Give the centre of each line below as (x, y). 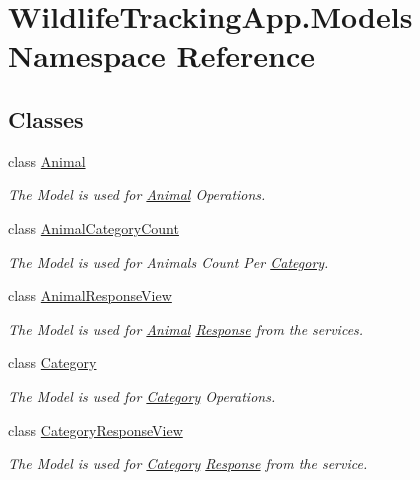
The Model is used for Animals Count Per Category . (168, 261)
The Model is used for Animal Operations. (137, 194)
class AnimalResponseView (90, 295)
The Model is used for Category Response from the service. (188, 463)
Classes (46, 118)
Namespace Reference (161, 55)
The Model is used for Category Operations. (142, 395)
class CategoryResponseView (95, 429)
